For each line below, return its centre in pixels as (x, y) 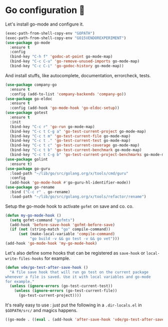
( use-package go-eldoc (29, 99)
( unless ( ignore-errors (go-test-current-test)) (61, 286)
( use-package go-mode (28, 43)
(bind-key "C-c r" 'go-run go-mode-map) (52, 127)
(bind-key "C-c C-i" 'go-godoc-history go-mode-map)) (67, 66)
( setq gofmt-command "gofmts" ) (42, 220)
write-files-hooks (24, 259)
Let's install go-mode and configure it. (44, 24)
